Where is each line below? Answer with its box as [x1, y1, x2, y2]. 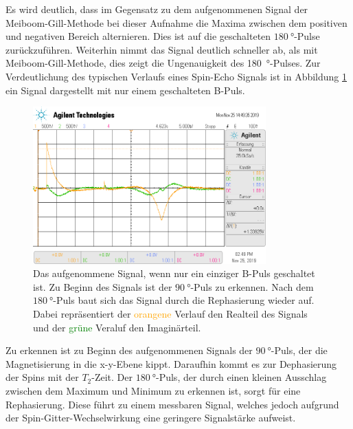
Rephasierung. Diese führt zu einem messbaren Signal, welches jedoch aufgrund [5, 397, 339, 411]
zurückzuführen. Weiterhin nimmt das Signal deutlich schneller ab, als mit [5, 42, 318, 56]
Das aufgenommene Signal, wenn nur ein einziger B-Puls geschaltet [33, 266, 315, 280]
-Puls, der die [271, 343, 328, 357]
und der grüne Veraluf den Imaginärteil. [33, 320, 201, 334]
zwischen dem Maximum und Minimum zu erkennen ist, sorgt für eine [5, 384, 301, 398]
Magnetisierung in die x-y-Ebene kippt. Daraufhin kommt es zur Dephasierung [5, 356, 337, 371]
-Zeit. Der [91, 370, 133, 384]
